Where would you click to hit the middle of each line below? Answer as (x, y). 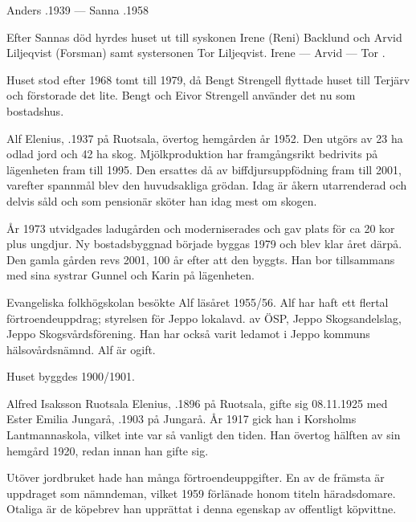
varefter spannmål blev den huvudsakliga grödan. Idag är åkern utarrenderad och (207, 185)
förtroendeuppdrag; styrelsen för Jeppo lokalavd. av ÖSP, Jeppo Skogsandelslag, (204, 318)
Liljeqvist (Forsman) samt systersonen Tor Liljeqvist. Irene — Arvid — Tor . (196, 53)
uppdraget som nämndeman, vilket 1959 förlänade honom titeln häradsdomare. (201, 493)
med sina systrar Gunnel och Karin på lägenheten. (131, 275)
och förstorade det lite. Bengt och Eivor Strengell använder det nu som (181, 95)
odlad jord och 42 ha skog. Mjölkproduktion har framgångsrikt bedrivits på (192, 154)
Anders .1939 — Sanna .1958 (78, 10)
